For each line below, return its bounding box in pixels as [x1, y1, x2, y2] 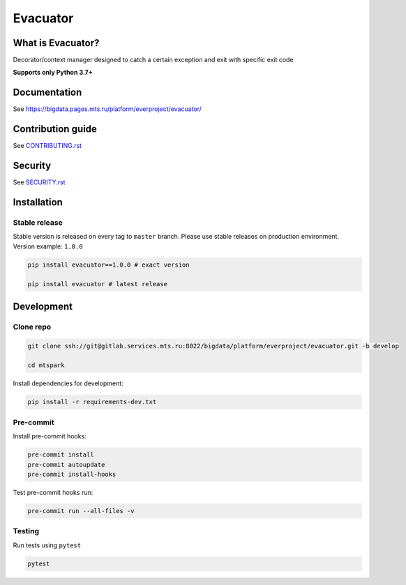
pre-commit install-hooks [27, 470, 116, 478]
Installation [13, 196, 63, 208]
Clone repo [13, 322, 52, 332]
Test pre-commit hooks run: [13, 488, 93, 496]
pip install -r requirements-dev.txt [27, 398, 157, 406]
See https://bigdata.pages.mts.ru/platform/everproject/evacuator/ [13, 105, 202, 113]
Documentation [13, 87, 82, 98]
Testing [13, 526, 40, 536]
